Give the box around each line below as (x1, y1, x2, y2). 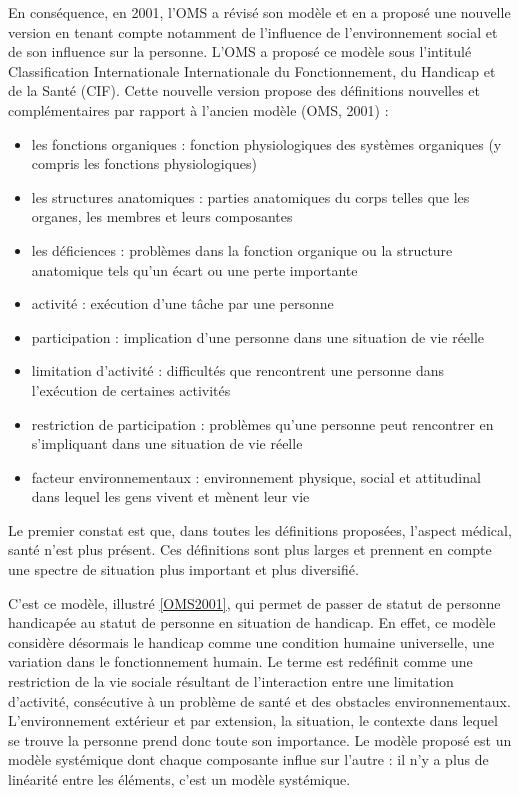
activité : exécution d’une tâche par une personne (31, 293, 334, 314)
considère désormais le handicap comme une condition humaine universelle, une (8, 631, 495, 652)
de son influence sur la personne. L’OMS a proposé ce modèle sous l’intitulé (8, 41, 472, 62)
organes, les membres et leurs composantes (31, 206, 293, 227)
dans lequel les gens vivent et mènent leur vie (31, 486, 310, 507)
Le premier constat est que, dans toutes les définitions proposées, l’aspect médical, (8, 519, 512, 540)
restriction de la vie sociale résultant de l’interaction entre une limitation (8, 671, 454, 692)
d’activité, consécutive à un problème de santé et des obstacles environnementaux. (8, 690, 511, 711)
